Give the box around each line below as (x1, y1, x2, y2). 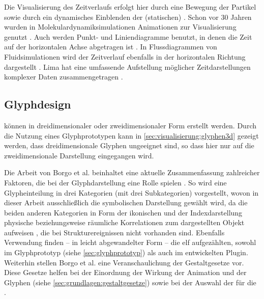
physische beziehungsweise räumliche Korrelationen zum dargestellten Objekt (4, 217, 245, 228)
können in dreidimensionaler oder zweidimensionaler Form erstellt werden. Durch (4, 120, 257, 130)
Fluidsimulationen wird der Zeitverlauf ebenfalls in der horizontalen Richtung (4, 51, 246, 62)
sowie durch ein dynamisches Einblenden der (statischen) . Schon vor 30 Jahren (4, 11, 252, 22)
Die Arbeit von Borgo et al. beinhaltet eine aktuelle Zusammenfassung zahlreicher (4, 167, 260, 178)
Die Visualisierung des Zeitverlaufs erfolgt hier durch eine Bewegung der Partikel (4, 2, 256, 12)
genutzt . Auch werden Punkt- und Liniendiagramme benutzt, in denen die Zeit (4, 31, 252, 42)
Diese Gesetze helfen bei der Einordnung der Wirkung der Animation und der (4, 267, 247, 278)
